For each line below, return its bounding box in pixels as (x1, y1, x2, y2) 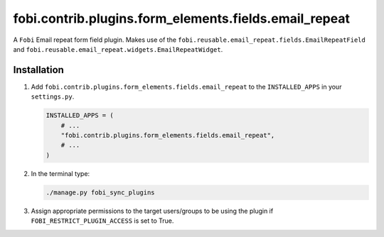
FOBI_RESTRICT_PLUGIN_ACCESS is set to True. (31, 216, 174, 225)
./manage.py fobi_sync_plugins (46, 188, 156, 197)
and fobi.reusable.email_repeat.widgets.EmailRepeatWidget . (13, 45, 223, 53)
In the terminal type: (31, 169, 90, 177)
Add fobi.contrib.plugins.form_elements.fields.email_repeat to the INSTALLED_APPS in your (31, 82, 342, 91)
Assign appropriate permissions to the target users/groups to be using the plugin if (31, 206, 274, 215)
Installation (13, 64, 64, 76)
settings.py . (31, 92, 75, 101)
